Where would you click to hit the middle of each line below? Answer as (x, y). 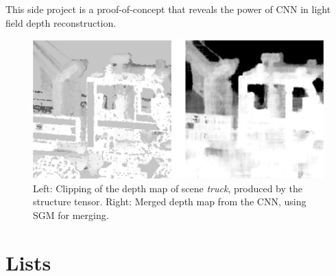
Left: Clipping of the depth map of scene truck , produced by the (168, 188)
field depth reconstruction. (61, 22)
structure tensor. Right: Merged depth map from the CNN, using (170, 202)
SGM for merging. (71, 215)
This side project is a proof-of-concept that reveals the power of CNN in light (168, 9)
